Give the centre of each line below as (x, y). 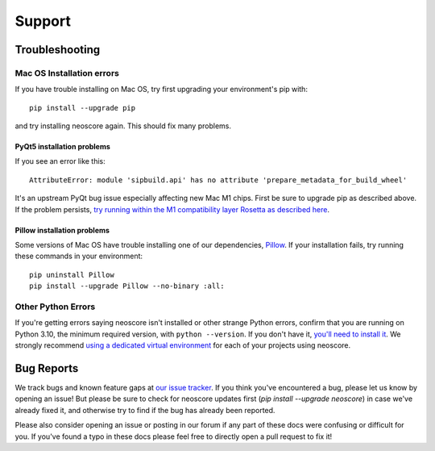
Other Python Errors (55, 307)
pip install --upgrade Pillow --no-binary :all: (127, 286)
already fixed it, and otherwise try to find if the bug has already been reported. (145, 410)
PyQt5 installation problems (62, 147)
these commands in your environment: (79, 256)
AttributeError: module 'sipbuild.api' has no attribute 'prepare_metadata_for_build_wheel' (218, 180)
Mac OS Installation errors (67, 73)
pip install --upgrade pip (83, 108)
